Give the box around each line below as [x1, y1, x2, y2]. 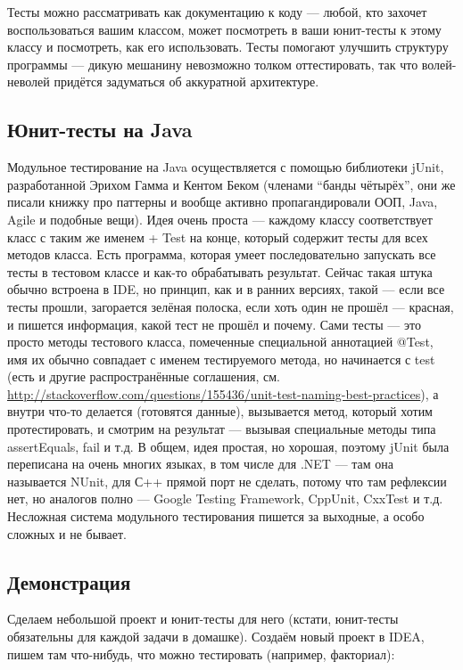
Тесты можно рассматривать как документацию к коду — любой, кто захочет [7, 3, 427, 20]
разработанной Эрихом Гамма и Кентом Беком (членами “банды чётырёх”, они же [7, 175, 456, 193]
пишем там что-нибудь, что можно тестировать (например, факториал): [7, 644, 395, 663]
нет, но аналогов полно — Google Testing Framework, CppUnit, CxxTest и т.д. [7, 489, 443, 508]
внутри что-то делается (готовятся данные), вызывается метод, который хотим [7, 402, 433, 421]
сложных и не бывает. [7, 524, 128, 543]
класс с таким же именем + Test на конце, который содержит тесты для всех [7, 227, 428, 246]
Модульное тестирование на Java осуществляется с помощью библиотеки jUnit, [7, 158, 444, 176]
